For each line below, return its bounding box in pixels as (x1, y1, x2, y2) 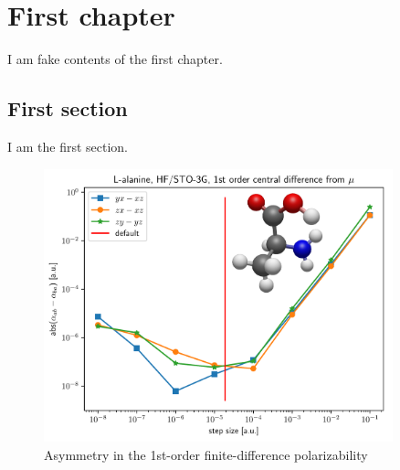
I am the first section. (7, 136, 129, 155)
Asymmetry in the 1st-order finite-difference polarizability (44, 444, 368, 464)
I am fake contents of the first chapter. (7, 49, 223, 69)
